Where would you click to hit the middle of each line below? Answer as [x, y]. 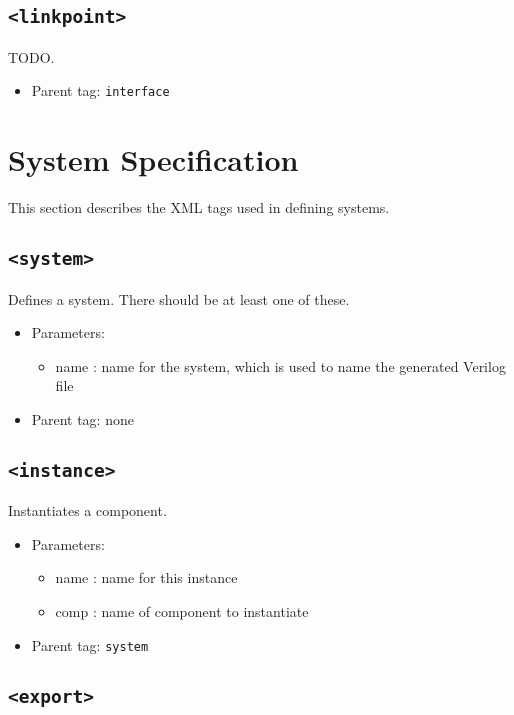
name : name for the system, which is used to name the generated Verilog [280, 365]
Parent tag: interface [100, 90]
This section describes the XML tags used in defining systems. [199, 207]
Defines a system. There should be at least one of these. [179, 298]
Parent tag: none [82, 418]
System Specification [153, 159]
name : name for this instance [146, 577]
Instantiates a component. [87, 510]
